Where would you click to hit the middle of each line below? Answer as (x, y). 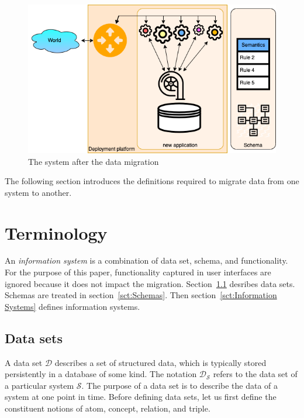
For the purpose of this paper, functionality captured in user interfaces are (138, 272)
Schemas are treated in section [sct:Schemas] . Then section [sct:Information (141, 295)
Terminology (56, 232)
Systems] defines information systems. (72, 306)
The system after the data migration (94, 161)
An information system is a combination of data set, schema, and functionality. (146, 260)
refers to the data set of (255, 374)
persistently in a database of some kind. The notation (101, 374)
